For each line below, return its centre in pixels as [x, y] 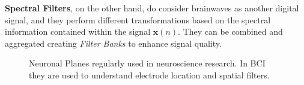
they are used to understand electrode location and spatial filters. [149, 75]
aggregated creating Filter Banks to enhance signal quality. [113, 43]
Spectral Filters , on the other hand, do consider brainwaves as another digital [152, 8]
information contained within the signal [78, 31]
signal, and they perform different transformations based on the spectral [138, 19]
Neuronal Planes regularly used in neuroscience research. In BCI [147, 63]
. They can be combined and [230, 31]
